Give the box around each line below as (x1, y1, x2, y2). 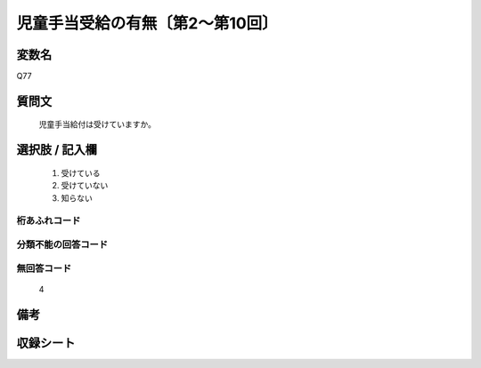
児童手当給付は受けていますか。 (38, 119, 156, 130)
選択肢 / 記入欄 (16, 142, 98, 157)
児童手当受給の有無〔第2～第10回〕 (16, 13, 278, 33)
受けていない (61, 180, 109, 191)
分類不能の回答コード (16, 238, 109, 251)
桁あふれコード (16, 214, 81, 227)
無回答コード (16, 262, 72, 275)
